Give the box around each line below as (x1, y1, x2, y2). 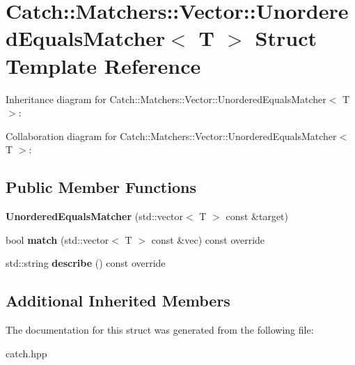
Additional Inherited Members (6, 290, 230, 311)
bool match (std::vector (6, 232, 109, 247)
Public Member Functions (6, 176, 196, 198)
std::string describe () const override (6, 256, 166, 270)
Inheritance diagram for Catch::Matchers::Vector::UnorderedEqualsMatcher (6, 91, 326, 106)
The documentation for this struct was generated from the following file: (6, 323, 314, 337)
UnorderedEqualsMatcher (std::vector (6, 209, 184, 224)
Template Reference (6, 51, 201, 79)
